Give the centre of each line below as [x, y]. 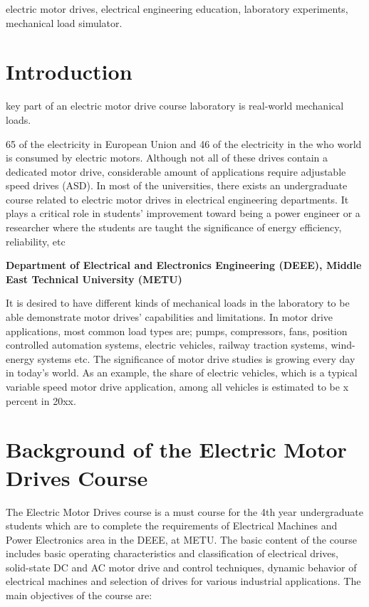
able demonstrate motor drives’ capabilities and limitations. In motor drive [170, 317]
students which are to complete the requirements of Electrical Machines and [172, 526]
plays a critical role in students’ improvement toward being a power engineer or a [183, 213]
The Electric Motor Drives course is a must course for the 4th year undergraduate [184, 511]
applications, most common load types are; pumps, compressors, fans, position [177, 331]
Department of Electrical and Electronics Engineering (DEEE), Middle [184, 265]
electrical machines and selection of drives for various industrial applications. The [183, 581]
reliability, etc [36, 241]
